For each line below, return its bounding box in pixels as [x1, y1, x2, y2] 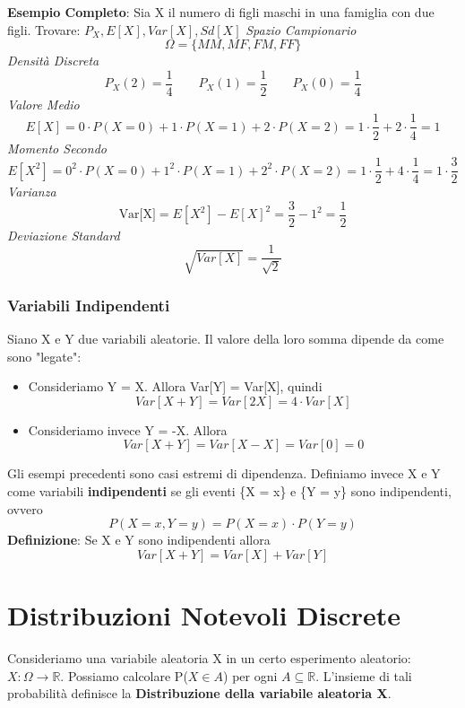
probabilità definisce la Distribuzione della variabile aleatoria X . [7, 684, 392, 703]
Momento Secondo [7, 138, 107, 157]
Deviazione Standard [7, 225, 120, 244]
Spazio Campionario [245, 20, 357, 39]
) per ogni [223, 666, 278, 685]
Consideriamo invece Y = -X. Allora [28, 420, 228, 439]
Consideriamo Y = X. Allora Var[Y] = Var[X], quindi [28, 377, 323, 396]
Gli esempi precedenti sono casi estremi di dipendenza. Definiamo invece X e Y [7, 464, 441, 483]
